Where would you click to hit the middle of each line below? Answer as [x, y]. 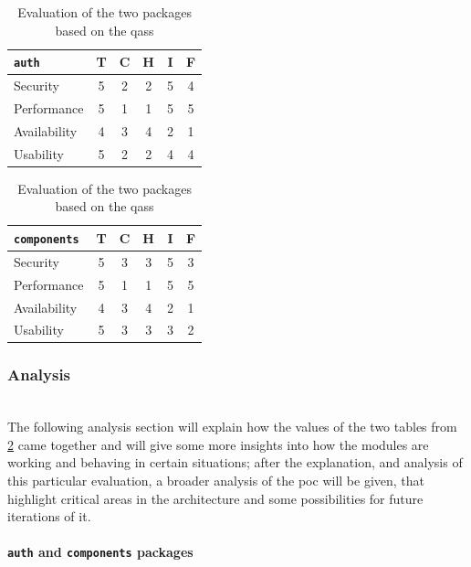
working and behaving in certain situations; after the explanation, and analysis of [235, 462]
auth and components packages [100, 552]
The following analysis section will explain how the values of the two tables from [232, 427]
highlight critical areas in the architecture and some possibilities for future [215, 498]
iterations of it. [49, 516]
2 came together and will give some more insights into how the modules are [218, 444]
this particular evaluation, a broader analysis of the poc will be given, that [216, 481]
